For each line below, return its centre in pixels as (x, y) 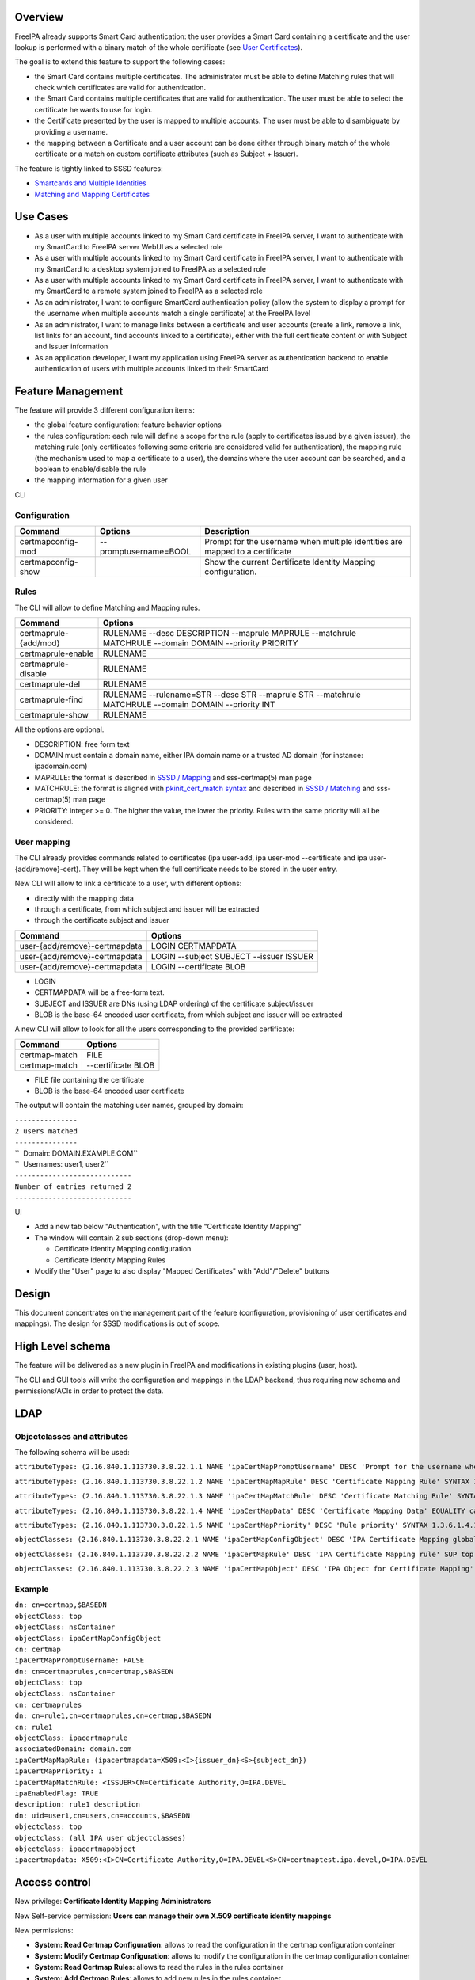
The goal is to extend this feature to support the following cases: (120, 62)
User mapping (42, 842)
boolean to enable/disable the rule (90, 469)
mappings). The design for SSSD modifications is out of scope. (118, 1323)
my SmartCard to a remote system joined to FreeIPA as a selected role (148, 291)
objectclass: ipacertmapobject (75, 1849)
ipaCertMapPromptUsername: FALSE (80, 1660)
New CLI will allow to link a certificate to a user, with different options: (128, 884)
